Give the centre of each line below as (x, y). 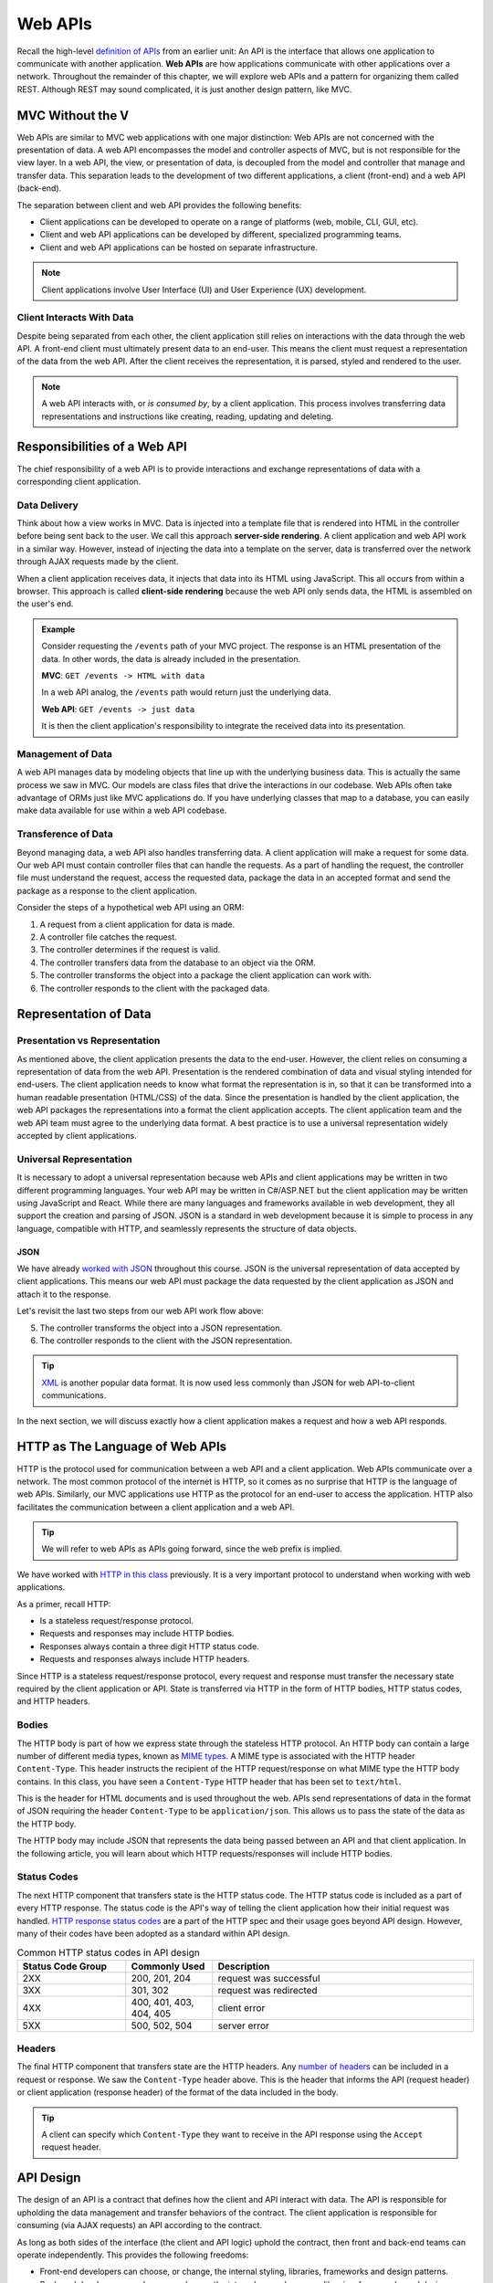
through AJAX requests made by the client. (98, 562)
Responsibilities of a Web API (102, 447)
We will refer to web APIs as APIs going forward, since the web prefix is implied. (192, 1549)
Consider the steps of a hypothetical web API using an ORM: (131, 908)
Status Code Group (65, 1966)
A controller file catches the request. (108, 937)
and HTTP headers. (53, 1701)
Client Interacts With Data (75, 318)
